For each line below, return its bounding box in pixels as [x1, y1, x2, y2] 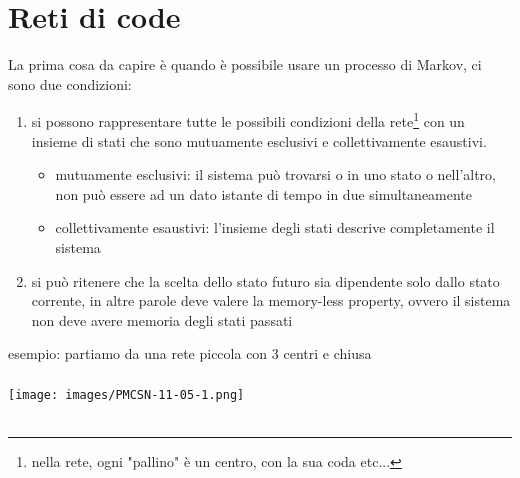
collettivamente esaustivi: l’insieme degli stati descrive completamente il [55, 217, 495, 238]
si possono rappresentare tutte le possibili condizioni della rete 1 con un [31, 108, 465, 131]
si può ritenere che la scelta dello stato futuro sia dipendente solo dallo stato [31, 270, 500, 291]
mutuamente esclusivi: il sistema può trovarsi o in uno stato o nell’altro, [55, 164, 496, 185]
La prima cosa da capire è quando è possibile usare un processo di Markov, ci [8, 54, 482, 75]
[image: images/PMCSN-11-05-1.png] [8, 387, 245, 402]
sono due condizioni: [8, 73, 132, 94]
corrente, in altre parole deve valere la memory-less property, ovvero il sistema [31, 290, 511, 311]
